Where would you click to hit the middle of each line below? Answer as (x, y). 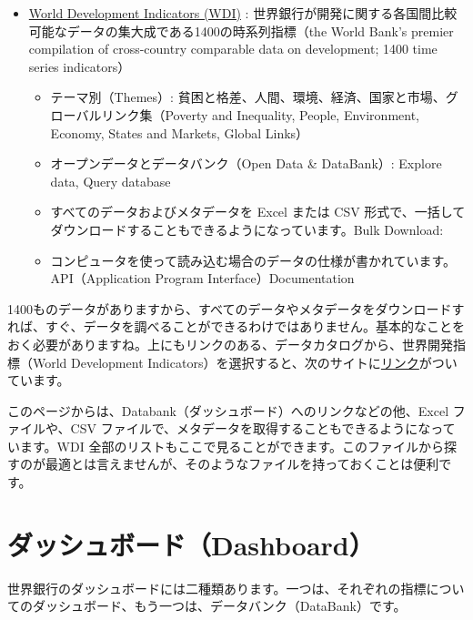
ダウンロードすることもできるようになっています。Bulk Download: (247, 229)
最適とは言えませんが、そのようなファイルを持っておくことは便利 (242, 464)
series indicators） (80, 66)
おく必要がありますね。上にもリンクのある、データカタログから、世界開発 (230, 344)
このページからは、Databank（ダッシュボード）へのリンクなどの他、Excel (228, 410)
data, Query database (111, 181)
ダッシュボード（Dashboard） (191, 544)
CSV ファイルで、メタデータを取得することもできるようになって (263, 428)
